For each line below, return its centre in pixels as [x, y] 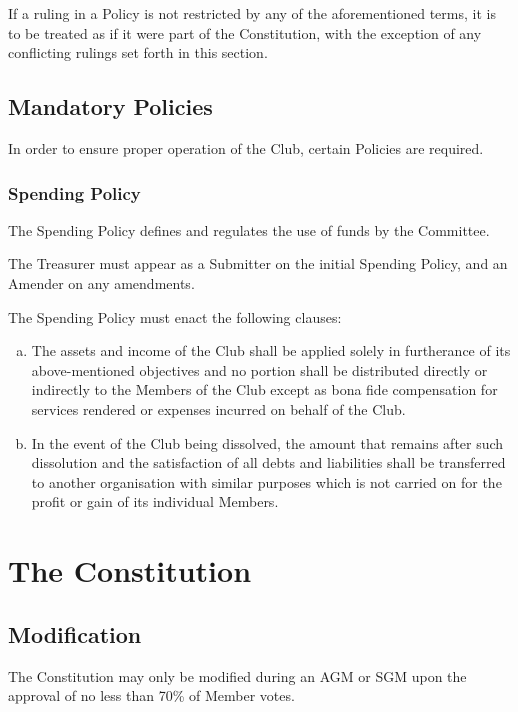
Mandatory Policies [110, 106]
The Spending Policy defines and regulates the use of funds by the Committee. [249, 229]
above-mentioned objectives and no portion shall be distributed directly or [259, 369]
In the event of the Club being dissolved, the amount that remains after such [267, 442]
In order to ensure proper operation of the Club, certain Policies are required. [246, 147]
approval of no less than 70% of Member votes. [151, 695]
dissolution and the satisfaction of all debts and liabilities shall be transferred [268, 462]
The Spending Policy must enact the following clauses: [175, 316]
